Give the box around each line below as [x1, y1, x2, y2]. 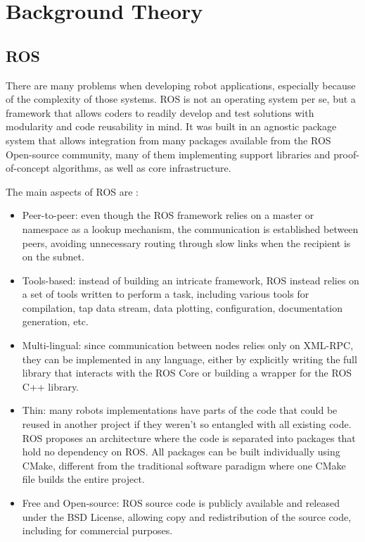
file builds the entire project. [22, 472, 145, 486]
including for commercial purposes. [22, 523, 173, 538]
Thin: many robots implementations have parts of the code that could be [22, 403, 338, 417]
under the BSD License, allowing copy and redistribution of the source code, [22, 509, 352, 524]
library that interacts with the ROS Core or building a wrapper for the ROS [22, 365, 352, 380]
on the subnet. [22, 249, 84, 264]
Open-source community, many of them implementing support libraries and [6, 146, 331, 161]
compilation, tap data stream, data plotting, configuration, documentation [22, 300, 343, 315]
